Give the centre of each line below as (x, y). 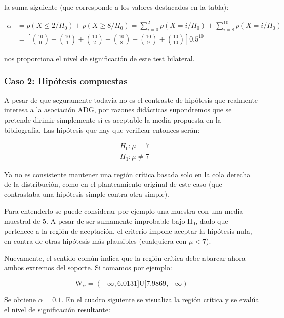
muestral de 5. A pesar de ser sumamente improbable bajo (95, 221)
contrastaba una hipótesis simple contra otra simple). (87, 194)
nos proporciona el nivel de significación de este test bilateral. (99, 58)
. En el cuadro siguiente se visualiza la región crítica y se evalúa (160, 299)
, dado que (212, 221)
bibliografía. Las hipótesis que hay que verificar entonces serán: (102, 129)
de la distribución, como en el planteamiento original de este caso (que (113, 184)
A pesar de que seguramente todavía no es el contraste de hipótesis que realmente (131, 100)
